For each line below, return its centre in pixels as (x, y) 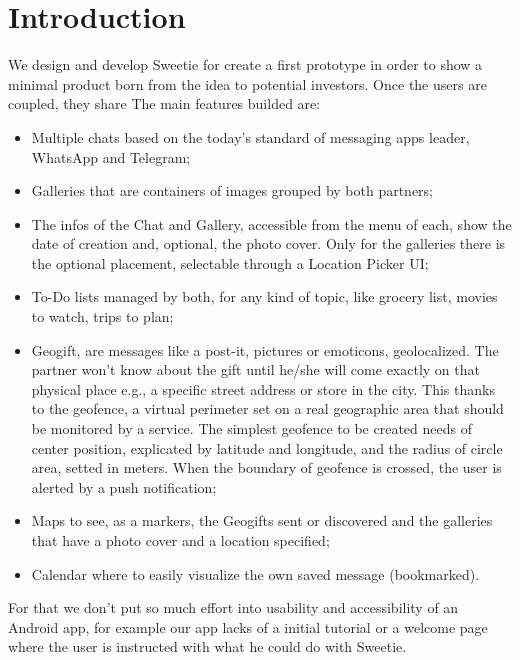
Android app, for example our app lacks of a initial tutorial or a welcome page (248, 626)
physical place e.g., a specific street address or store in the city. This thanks (263, 388)
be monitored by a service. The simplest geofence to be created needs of (251, 428)
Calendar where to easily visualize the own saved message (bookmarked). (255, 573)
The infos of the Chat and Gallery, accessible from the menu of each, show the (271, 223)
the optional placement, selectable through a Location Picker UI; (230, 262)
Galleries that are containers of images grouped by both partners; (232, 190)
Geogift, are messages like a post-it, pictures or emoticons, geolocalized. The (265, 349)
